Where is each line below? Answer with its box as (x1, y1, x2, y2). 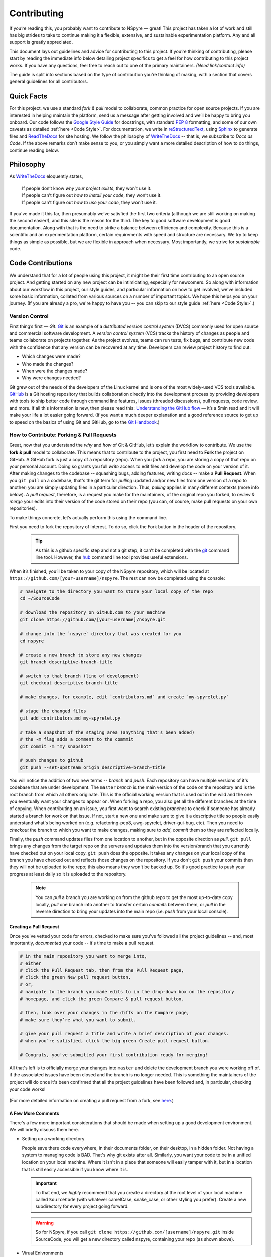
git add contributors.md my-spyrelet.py (20, 715, 120, 721)
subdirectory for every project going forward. (35, 1203, 129, 1209)
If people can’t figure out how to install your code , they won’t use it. (22, 192, 162, 198)
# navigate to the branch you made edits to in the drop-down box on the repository (20, 989, 234, 995)
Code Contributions (9, 259, 73, 267)
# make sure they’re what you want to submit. (20, 1017, 137, 1023)
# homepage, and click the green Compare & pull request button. (20, 996, 184, 1002)
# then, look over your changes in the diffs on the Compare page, (20, 1010, 190, 1016)
